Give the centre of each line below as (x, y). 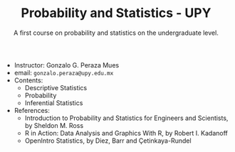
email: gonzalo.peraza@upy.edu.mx (64, 72)
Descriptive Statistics (56, 87)
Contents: (28, 80)
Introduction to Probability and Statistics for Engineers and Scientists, (126, 118)
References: (32, 110)
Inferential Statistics (54, 103)
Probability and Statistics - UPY (116, 13)
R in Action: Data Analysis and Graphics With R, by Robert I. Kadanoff (126, 133)
